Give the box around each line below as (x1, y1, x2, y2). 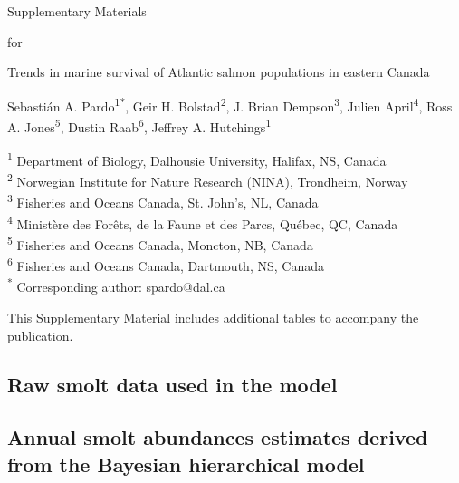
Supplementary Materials (7, 2, 147, 20)
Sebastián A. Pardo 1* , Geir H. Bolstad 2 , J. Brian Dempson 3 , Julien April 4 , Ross (7, 93, 453, 115)
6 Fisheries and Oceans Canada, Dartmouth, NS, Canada (7, 254, 324, 275)
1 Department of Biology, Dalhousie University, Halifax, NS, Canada (7, 149, 387, 169)
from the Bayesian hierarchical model (7, 449, 365, 478)
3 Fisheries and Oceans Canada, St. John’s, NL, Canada (7, 190, 319, 212)
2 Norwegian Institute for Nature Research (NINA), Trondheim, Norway (7, 169, 408, 191)
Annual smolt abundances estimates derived (7, 423, 428, 451)
